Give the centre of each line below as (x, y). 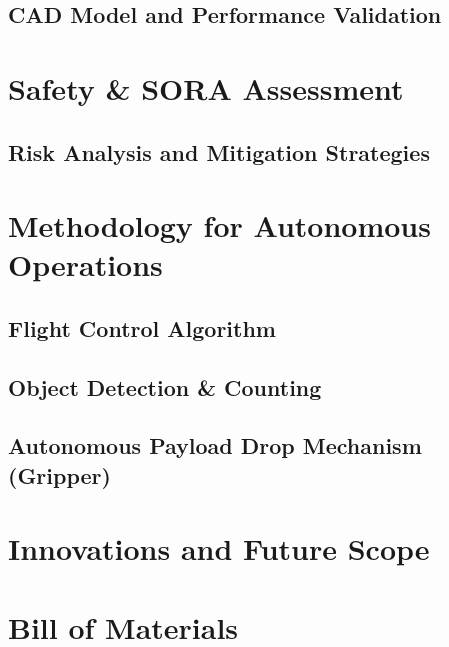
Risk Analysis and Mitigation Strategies (219, 151)
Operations (85, 264)
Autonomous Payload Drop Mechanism (215, 445)
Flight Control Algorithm (142, 327)
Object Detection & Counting (165, 386)
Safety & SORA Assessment (206, 87)
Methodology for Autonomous (219, 225)
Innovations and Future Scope (219, 548)
